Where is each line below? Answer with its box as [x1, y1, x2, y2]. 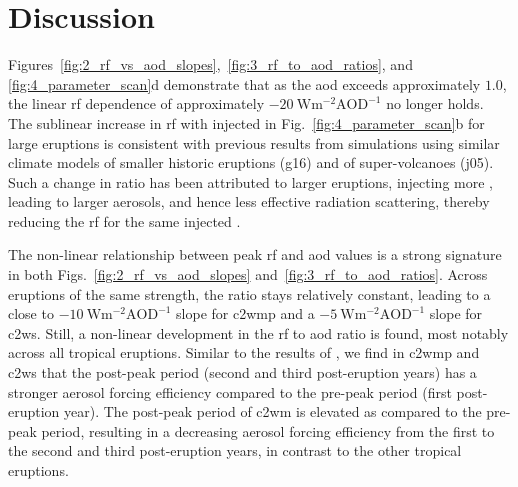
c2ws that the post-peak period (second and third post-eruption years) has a [8, 362, 477, 383]
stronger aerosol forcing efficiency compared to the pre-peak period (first [8, 381, 452, 402]
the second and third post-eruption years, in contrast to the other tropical [8, 440, 462, 461]
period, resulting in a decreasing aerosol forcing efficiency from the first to [41, 420, 495, 441]
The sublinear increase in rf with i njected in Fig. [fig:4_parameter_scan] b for [8, 112, 485, 133]
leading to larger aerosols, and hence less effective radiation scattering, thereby [8, 191, 490, 212]
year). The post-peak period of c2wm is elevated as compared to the [64, 401, 482, 422]
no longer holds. [386, 93, 484, 114]
